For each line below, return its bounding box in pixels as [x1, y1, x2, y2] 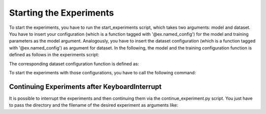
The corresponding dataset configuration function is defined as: [9, 61, 139, 67]
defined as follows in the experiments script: [9, 52, 100, 58]
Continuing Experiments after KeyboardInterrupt [9, 82, 162, 91]
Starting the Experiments [9, 7, 114, 18]
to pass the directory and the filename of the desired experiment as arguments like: [9, 102, 178, 108]
